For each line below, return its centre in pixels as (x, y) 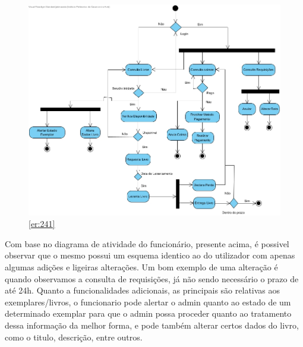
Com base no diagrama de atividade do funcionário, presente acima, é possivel (147, 243)
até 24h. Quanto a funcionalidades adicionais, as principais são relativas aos (143, 290)
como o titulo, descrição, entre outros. (74, 337)
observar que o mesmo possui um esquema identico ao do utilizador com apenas (150, 255)
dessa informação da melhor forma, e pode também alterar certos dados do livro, (152, 325)
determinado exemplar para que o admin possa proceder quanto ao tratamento (148, 313)
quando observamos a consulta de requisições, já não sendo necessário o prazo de (152, 278)
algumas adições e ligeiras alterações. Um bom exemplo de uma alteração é (141, 266)
